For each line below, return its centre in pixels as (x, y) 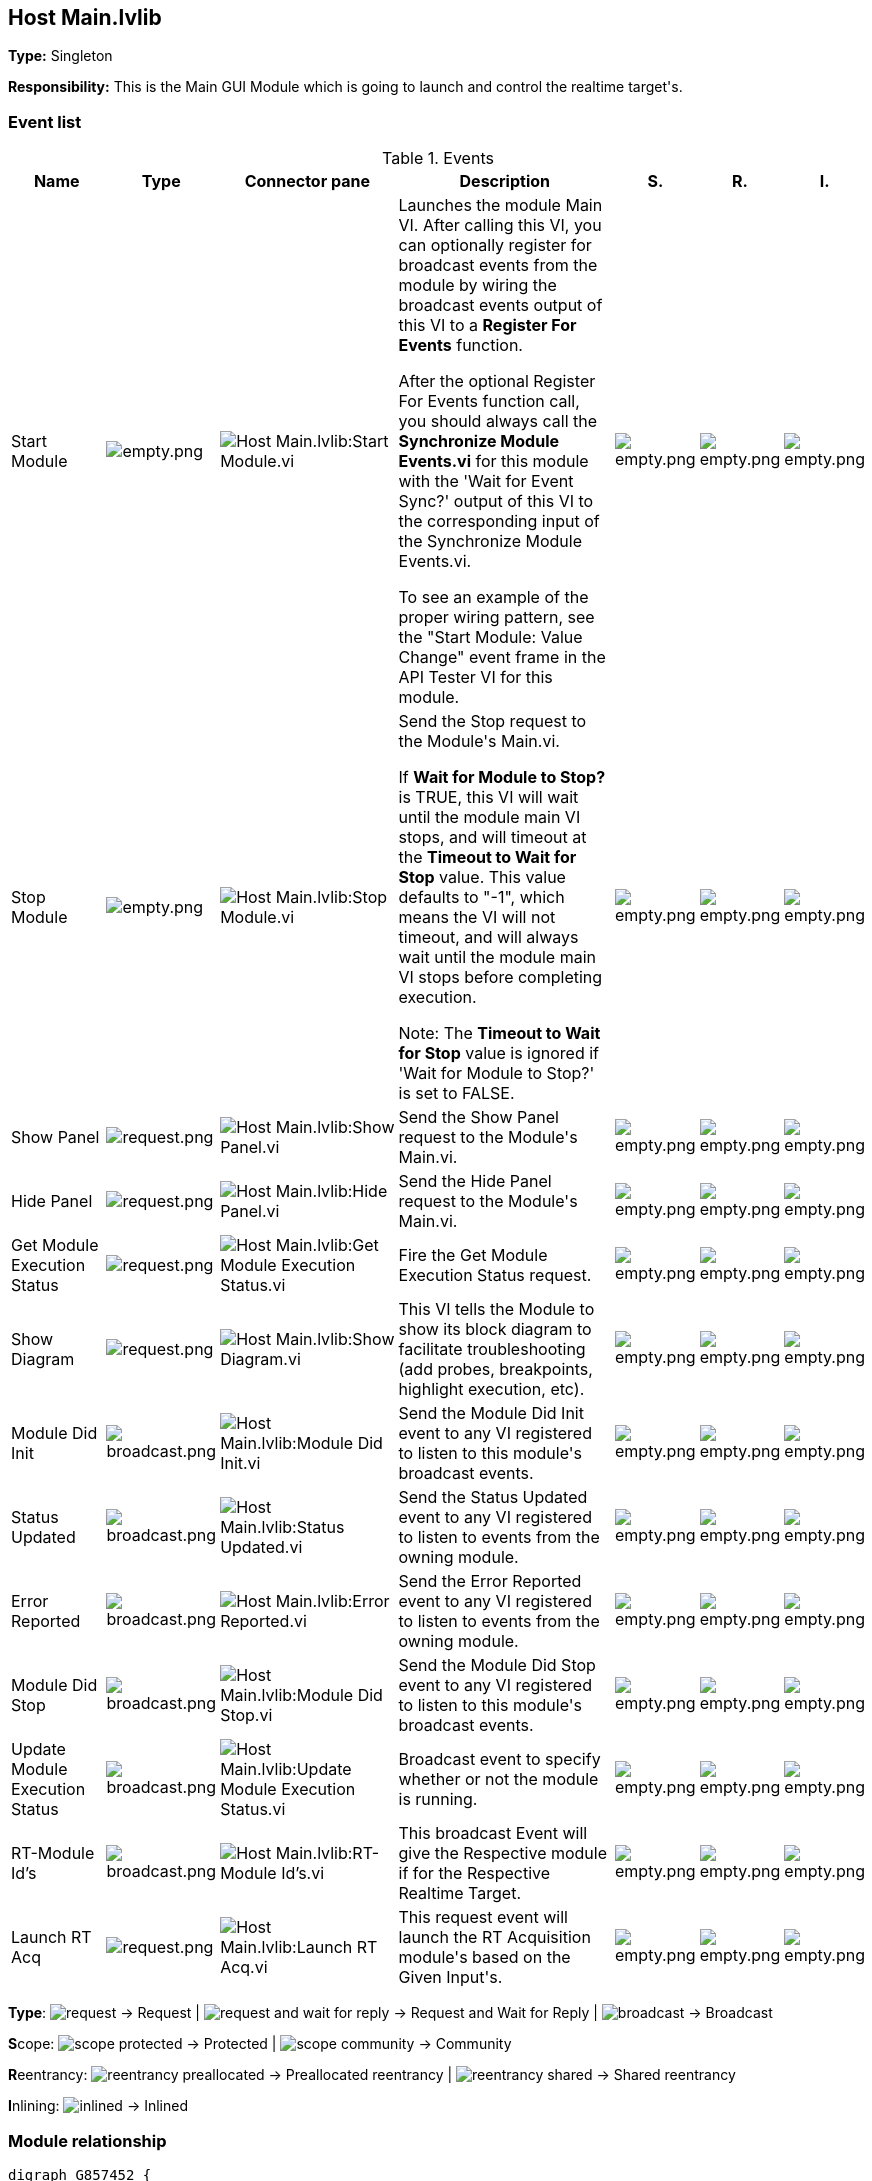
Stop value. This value (482, 877)
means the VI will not (477, 917)
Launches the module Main (500, 205)
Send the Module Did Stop (497, 1665)
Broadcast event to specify (499, 1759)
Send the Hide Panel (475, 1181)
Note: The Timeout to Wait (499, 1033)
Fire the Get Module (473, 1255)
